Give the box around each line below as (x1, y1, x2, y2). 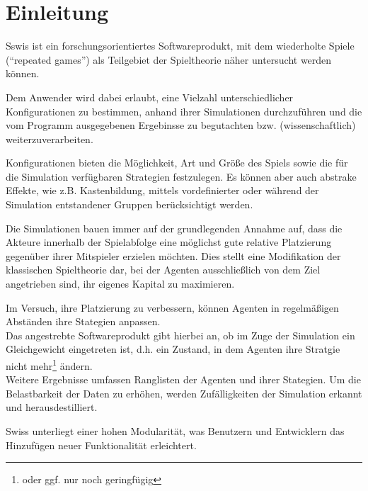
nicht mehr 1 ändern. (6, 356, 93, 373)
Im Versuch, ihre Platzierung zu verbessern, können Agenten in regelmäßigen (6, 300, 339, 315)
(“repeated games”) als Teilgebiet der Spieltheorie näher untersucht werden (6, 52, 332, 67)
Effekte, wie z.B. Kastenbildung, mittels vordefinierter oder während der (6, 183, 319, 198)
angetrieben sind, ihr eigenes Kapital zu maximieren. (6, 276, 235, 291)
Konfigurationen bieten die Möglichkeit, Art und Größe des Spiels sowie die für (6, 155, 348, 170)
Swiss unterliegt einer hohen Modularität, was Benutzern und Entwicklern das (6, 424, 345, 439)
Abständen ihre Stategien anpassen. (6, 314, 161, 329)
